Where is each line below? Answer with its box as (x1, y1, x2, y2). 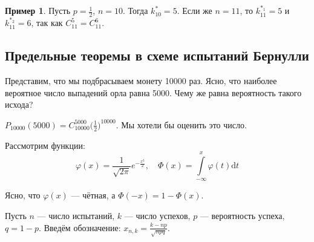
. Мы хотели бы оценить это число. (116, 118, 247, 131)
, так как (31, 16, 63, 29)
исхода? (5, 98, 33, 111)
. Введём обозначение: (39, 221, 121, 234)
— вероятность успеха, (200, 209, 285, 222)
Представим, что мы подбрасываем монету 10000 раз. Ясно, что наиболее (5, 74, 277, 87)
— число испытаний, (37, 209, 115, 222)
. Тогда (122, 4, 148, 17)
